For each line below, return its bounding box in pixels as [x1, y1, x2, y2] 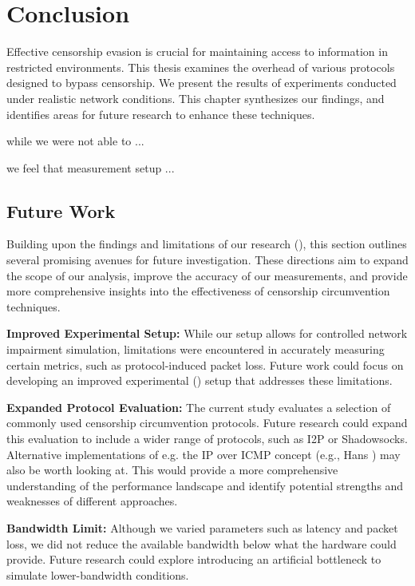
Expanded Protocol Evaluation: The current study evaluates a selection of [6, 398, 391, 415]
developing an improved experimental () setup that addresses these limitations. [6, 372, 393, 389]
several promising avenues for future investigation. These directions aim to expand [6, 251, 409, 268]
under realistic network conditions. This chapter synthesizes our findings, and [6, 89, 385, 106]
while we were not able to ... [6, 133, 144, 149]
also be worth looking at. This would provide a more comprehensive [6, 461, 338, 478]
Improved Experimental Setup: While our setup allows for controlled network [6, 325, 408, 342]
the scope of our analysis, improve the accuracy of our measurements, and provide [6, 267, 408, 283]
